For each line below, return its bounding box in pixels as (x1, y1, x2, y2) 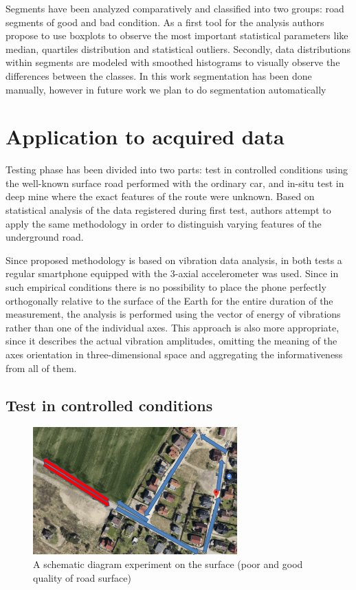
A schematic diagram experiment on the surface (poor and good (33, 557, 303, 571)
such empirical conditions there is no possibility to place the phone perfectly (5, 280, 326, 294)
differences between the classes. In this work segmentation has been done (5, 68, 312, 83)
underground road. (5, 230, 84, 244)
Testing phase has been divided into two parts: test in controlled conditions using (5, 162, 348, 177)
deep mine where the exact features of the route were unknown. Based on (5, 189, 315, 204)
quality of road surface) (33, 571, 131, 585)
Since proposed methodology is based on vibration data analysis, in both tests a (5, 252, 342, 267)
